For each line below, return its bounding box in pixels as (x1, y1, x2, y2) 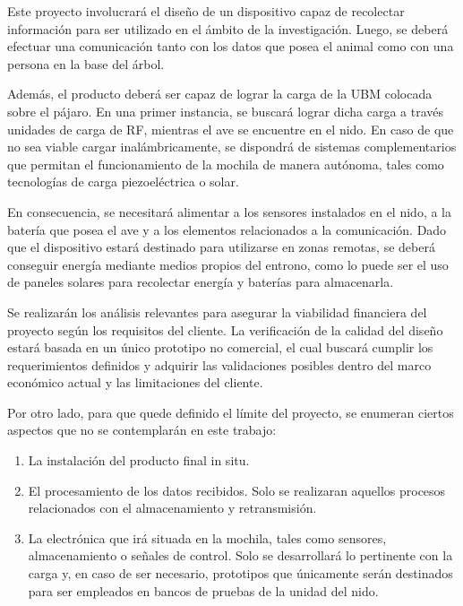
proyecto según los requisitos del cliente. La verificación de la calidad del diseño (7, 320, 443, 339)
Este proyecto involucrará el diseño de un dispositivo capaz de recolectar (7, 2, 405, 20)
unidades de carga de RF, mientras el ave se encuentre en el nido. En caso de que (7, 119, 454, 138)
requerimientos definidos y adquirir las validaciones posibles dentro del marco (7, 355, 432, 374)
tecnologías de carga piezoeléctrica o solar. (7, 172, 239, 191)
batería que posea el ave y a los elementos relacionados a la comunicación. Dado (7, 220, 447, 238)
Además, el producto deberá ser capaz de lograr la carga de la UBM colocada (7, 84, 433, 103)
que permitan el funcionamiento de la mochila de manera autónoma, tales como (7, 154, 444, 173)
